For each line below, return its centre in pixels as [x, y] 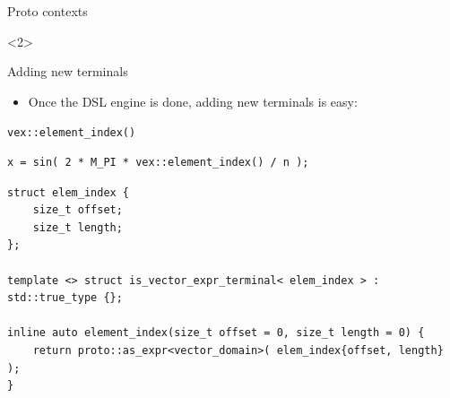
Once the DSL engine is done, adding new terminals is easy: [193, 101]
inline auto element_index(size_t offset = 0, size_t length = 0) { [216, 333]
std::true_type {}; [65, 298]
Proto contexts [48, 11]
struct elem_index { [69, 192]
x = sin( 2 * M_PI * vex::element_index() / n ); [158, 163]
